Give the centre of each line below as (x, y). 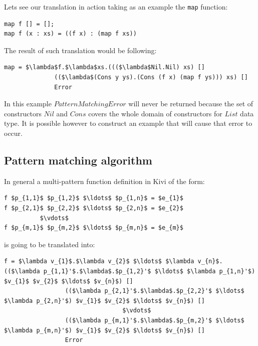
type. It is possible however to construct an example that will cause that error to (128, 123)
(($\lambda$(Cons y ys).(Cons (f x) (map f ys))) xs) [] (151, 77)
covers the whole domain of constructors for (155, 113)
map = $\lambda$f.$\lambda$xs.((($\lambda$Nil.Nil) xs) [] (104, 67)
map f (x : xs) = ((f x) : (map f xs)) (70, 34)
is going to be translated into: (50, 244)
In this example (28, 104)
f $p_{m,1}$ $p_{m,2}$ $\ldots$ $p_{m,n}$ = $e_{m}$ (94, 228)
